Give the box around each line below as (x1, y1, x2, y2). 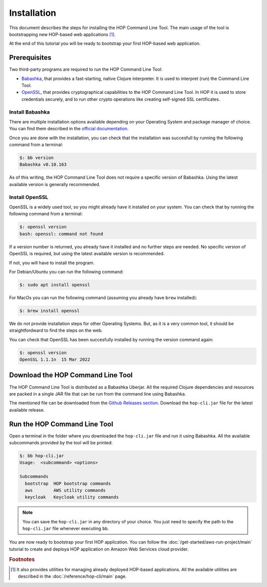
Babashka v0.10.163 (19, 162, 67, 167)
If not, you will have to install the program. (9, 260, 95, 266)
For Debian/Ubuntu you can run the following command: (9, 269, 124, 274)
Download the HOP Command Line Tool (9, 371, 133, 380)
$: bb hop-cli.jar (19, 453, 64, 459)
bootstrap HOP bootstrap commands (25, 480, 111, 486)
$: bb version (19, 155, 54, 160)
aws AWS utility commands (25, 487, 106, 493)
